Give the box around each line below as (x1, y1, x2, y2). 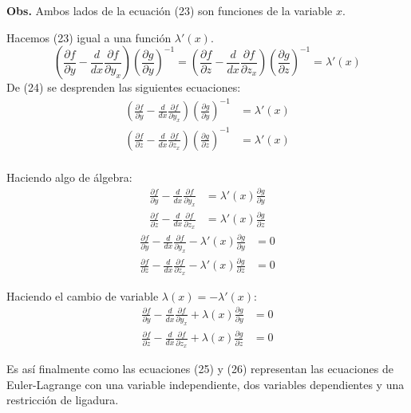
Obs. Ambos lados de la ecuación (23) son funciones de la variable (6, 2, 333, 18)
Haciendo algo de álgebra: (6, 168, 132, 185)
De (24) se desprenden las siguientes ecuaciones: (6, 79, 241, 96)
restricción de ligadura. (6, 391, 119, 408)
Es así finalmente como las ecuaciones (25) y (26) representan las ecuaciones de (6, 360, 393, 377)
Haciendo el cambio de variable (6, 287, 159, 304)
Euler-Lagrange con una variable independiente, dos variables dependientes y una (6, 376, 405, 392)
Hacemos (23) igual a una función (6, 29, 172, 45)
